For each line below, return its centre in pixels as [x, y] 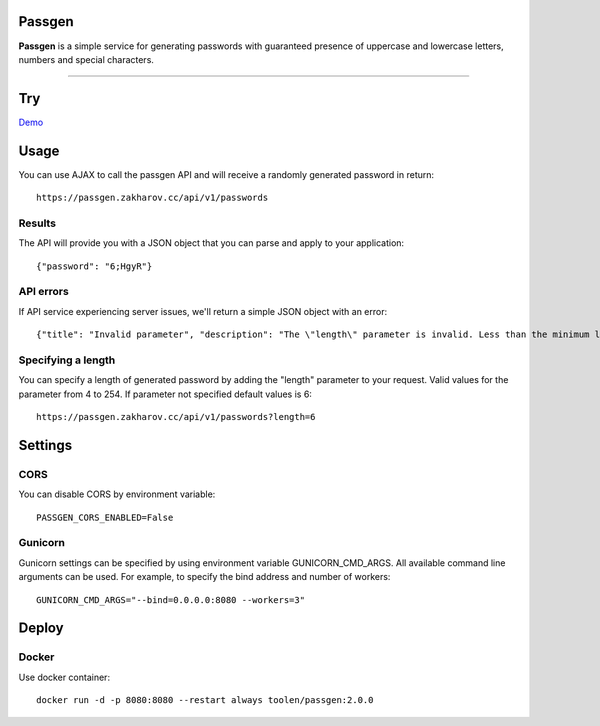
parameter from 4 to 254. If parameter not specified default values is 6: [165, 394]
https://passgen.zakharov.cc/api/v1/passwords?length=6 [176, 417]
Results [37, 223]
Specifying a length [67, 360]
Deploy [41, 628]
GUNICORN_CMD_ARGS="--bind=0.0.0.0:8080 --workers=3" [170, 599]
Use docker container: [64, 677]
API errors [43, 292]
